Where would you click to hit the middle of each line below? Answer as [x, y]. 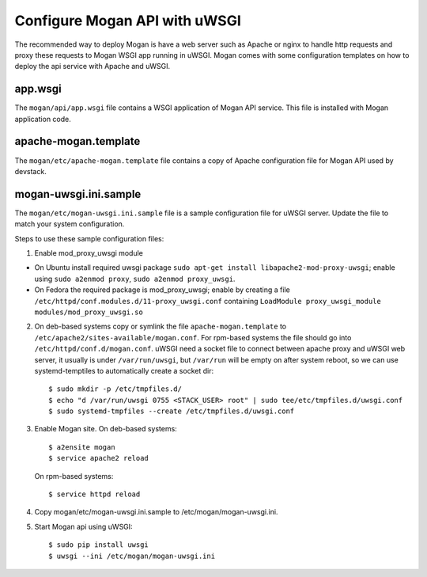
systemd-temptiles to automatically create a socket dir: [124, 370]
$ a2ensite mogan [82, 447]
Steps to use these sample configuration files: [89, 238]
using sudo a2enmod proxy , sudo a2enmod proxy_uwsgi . [135, 279]
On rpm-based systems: [74, 476]
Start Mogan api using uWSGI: [84, 526]
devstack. [30, 171]
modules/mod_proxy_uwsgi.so [89, 312]
